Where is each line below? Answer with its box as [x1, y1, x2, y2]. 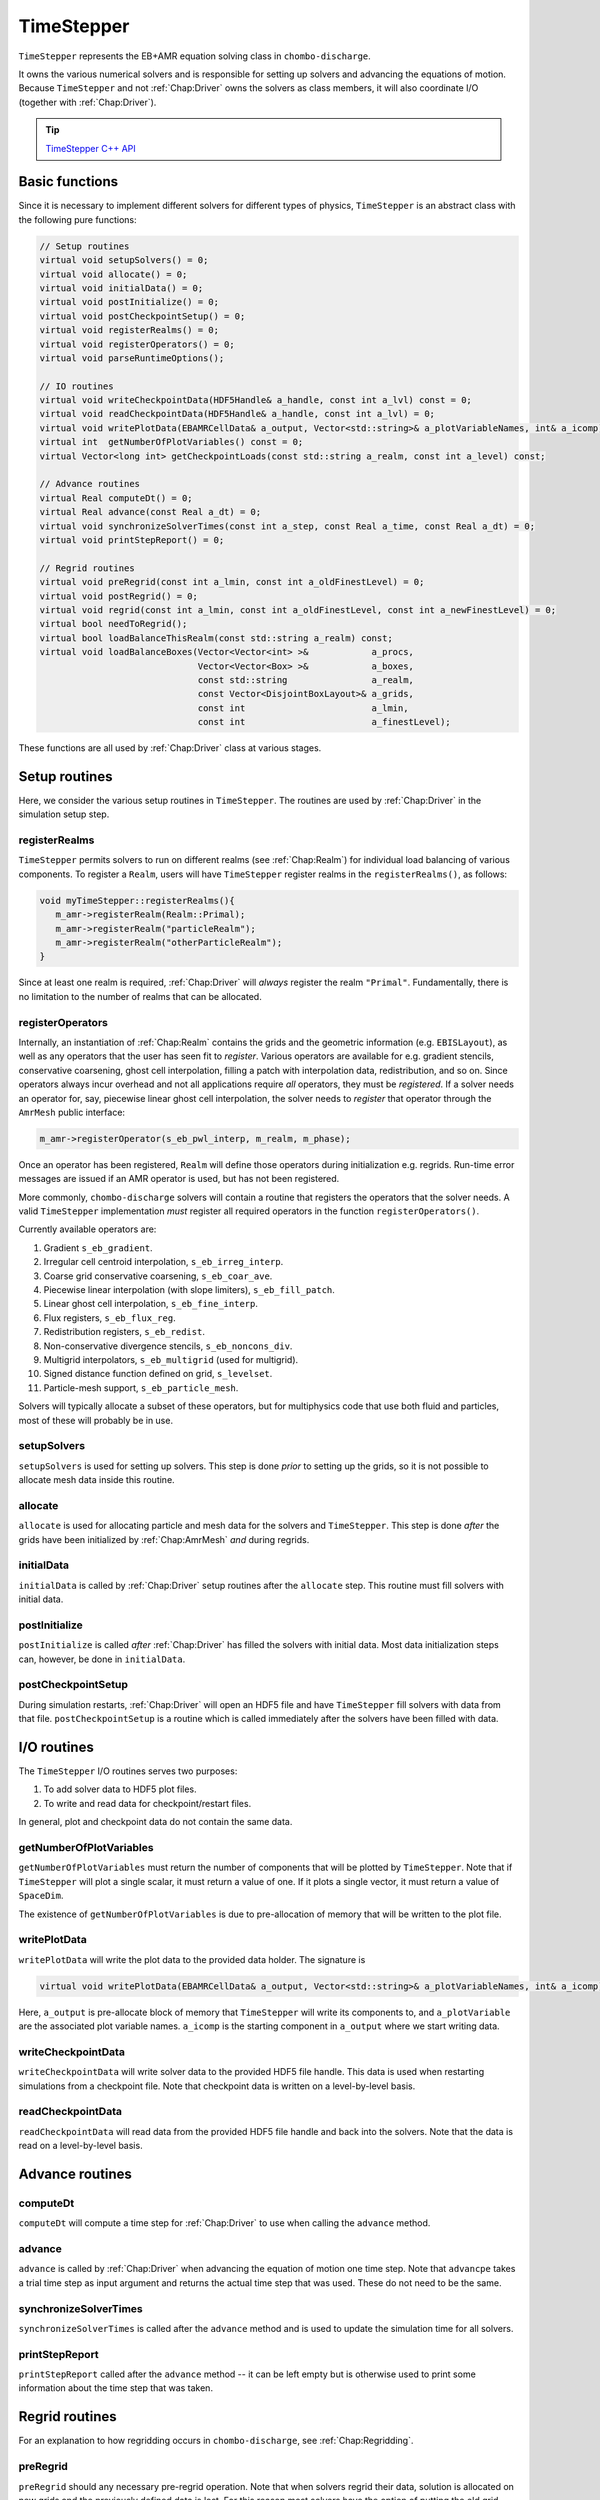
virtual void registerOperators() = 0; [39, 338, 235, 350]
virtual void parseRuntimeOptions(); [39, 352, 225, 364]
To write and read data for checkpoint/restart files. [43, 1797, 252, 1809]
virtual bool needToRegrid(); [39, 618, 188, 630]
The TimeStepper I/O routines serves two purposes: [18, 1765, 238, 1777]
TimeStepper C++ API [45, 142, 137, 154]
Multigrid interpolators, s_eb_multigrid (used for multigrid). [43, 1353, 299, 1365]
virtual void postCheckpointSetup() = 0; [39, 310, 246, 322]
